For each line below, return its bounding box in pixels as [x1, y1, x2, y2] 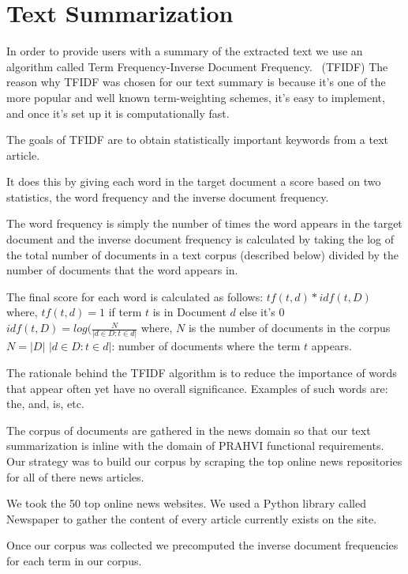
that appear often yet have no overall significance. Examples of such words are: [6, 380, 388, 396]
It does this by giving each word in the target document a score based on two [6, 173, 381, 190]
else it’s [239, 304, 275, 320]
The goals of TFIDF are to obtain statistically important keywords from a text [6, 131, 389, 148]
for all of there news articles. [6, 468, 144, 485]
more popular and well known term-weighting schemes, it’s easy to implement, [6, 89, 385, 105]
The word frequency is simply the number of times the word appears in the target [6, 215, 402, 232]
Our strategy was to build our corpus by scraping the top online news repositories [6, 452, 402, 469]
